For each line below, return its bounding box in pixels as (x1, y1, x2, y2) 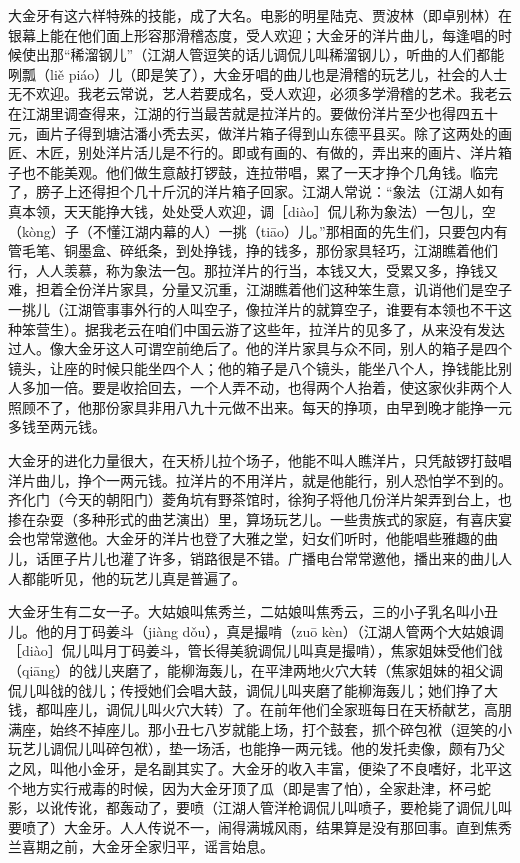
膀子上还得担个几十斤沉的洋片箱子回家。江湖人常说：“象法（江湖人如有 (35, 181, 505, 202)
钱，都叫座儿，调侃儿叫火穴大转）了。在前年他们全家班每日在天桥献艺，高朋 (8, 699, 512, 720)
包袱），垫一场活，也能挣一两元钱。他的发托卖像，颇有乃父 (119, 738, 505, 759)
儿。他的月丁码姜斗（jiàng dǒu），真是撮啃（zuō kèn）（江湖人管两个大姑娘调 (8, 620, 504, 641)
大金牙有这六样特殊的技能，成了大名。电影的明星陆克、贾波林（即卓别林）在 (8, 5, 512, 25)
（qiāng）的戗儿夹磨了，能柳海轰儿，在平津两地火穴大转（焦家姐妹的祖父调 (8, 660, 504, 680)
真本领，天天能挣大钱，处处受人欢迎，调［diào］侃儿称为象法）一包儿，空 (8, 200, 496, 221)
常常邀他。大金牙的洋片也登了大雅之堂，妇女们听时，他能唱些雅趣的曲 (35, 528, 498, 549)
